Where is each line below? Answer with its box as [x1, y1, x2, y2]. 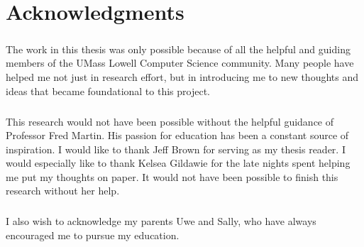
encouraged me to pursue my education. [6, 228, 180, 243]
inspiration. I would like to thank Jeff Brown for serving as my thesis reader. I [6, 141, 346, 156]
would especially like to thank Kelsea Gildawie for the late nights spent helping [6, 155, 351, 170]
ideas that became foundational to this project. [6, 83, 210, 98]
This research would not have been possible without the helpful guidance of [6, 114, 334, 128]
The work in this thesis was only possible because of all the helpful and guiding [6, 41, 351, 56]
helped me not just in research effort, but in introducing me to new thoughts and [6, 69, 359, 84]
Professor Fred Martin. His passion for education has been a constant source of [6, 128, 349, 143]
